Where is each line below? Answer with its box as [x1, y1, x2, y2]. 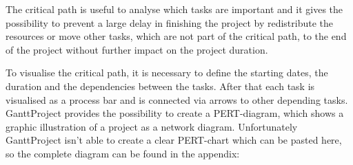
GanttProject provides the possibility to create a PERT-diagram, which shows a [6, 106, 344, 120]
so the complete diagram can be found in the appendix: [6, 146, 240, 160]
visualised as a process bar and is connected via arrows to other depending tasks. [6, 92, 348, 107]
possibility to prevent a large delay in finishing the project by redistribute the [6, 15, 333, 30]
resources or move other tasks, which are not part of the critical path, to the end [6, 29, 347, 43]
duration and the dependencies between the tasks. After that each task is [6, 78, 315, 93]
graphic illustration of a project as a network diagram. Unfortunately [6, 119, 298, 133]
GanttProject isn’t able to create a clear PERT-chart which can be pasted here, [6, 133, 342, 147]
